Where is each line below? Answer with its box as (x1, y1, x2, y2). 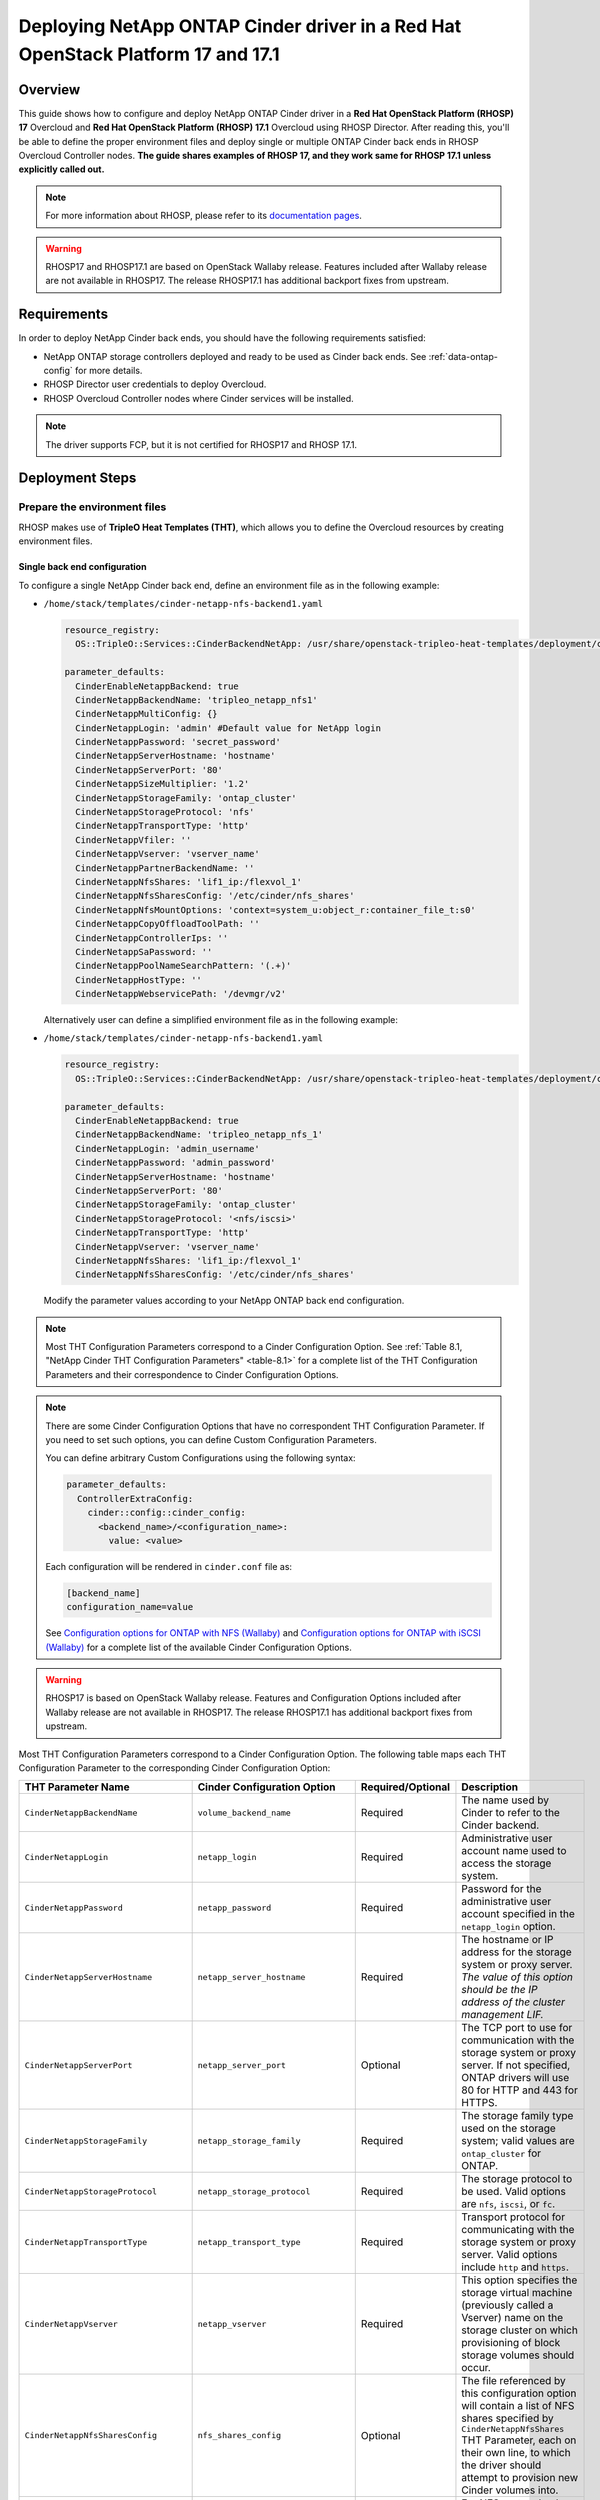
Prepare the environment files (18, 500, 167, 514)
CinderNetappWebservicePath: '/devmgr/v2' (75, 988, 287, 1000)
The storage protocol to (461, 2172, 573, 2186)
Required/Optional (360, 1780, 450, 1794)
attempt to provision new (461, 2471, 579, 2485)
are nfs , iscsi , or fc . (461, 2197, 556, 2211)
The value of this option (461, 1970, 574, 1984)
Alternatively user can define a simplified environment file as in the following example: (43, 1014, 399, 1026)
